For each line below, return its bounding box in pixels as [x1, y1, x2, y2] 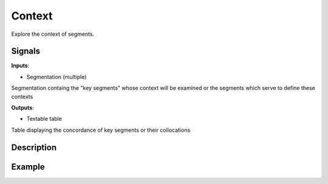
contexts [11, 93, 33, 100]
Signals [11, 46, 41, 56]
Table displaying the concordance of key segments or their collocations [11, 126, 191, 134]
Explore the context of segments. [11, 30, 95, 38]
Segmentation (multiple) [26, 73, 87, 80]
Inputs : [11, 62, 30, 69]
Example [11, 162, 45, 172]
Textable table [26, 115, 62, 123]
